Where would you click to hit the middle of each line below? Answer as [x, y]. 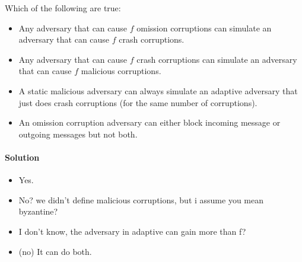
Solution [22, 157]
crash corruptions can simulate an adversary [217, 59]
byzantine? [38, 211]
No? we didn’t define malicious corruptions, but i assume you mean [141, 199]
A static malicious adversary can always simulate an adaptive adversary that [158, 90]
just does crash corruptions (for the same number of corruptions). [138, 102]
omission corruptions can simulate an [204, 28]
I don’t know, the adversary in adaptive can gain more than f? [132, 231]
